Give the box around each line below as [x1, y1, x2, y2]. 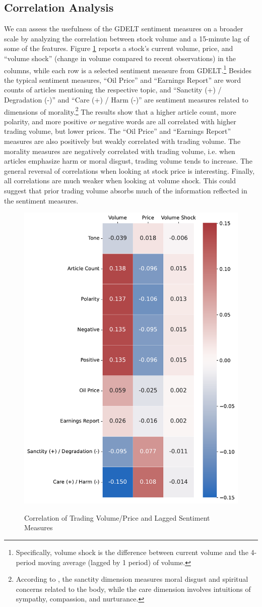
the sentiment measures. [4, 195, 79, 206]
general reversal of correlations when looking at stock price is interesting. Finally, [4, 165, 255, 176]
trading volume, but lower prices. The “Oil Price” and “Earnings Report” [4, 126, 231, 136]
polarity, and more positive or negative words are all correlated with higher [4, 116, 236, 126]
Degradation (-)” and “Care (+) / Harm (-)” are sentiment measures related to [4, 94, 248, 105]
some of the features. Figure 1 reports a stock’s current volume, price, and [4, 43, 233, 54]
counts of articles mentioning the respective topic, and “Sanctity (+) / [4, 84, 222, 95]
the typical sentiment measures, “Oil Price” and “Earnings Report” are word [4, 74, 241, 85]
